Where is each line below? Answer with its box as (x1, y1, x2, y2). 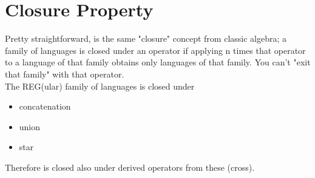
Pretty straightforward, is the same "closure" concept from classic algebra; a (5, 32, 287, 45)
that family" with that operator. (5, 67, 124, 80)
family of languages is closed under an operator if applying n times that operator (5, 44, 306, 56)
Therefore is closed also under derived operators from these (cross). (5, 160, 255, 173)
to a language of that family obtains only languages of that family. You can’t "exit (5, 56, 311, 68)
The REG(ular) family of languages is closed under (5, 79, 195, 92)
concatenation (19, 100, 71, 113)
